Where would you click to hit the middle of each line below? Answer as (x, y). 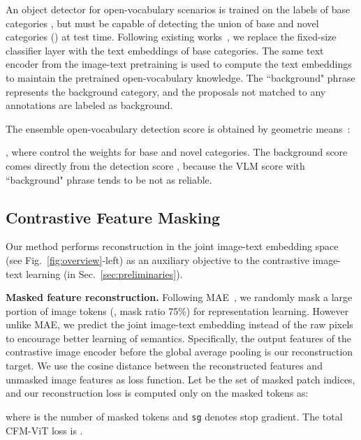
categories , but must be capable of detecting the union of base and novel (162, 23)
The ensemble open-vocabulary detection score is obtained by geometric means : (178, 128)
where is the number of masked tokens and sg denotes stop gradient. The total (174, 416)
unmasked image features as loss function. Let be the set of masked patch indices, (180, 379)
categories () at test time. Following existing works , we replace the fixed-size (171, 37)
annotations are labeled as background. (89, 105)
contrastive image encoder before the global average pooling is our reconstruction (179, 352)
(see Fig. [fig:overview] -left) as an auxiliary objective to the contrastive (157, 259)
